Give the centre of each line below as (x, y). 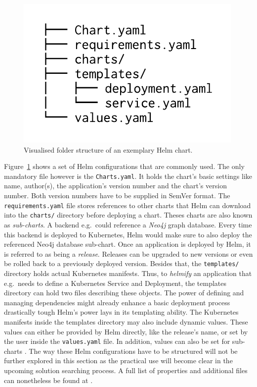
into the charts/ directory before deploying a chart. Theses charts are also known (128, 215)
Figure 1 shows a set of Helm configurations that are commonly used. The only (124, 166)
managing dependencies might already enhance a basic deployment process (117, 302)
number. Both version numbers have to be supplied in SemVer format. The (117, 195)
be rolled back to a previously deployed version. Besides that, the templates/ (122, 263)
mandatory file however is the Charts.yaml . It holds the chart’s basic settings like (128, 176)
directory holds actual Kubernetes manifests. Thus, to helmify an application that (128, 273)
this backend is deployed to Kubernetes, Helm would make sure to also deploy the (128, 234)
